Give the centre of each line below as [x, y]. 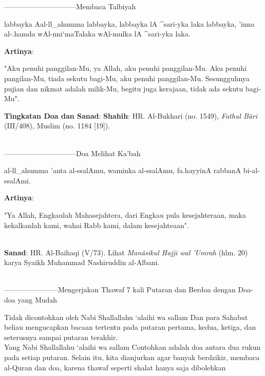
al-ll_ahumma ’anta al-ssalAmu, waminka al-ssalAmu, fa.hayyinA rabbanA [123, 170]
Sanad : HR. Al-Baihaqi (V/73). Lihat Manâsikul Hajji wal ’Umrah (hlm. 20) [126, 252]
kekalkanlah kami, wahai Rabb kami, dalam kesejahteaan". [97, 225]
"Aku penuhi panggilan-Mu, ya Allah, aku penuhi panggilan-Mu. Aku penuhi [126, 68]
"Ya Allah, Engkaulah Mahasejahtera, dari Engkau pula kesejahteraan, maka [125, 214]
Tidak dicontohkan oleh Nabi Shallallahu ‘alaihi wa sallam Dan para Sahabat [126, 317]
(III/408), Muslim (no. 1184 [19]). [57, 126]
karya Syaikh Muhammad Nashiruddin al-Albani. [82, 262]
